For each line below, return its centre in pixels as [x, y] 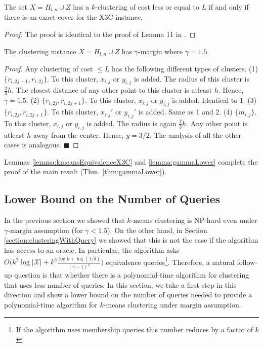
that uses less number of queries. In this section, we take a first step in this [120, 284]
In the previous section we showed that [64, 220]
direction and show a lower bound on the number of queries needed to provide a [128, 295]
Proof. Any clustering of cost [49, 69]
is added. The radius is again [131, 123]
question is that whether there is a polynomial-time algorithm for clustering [132, 275]
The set [16, 7]
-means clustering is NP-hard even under [194, 220]
